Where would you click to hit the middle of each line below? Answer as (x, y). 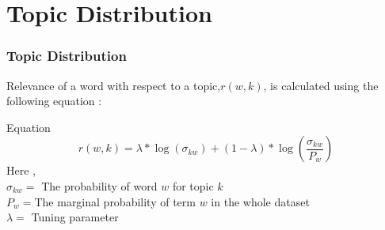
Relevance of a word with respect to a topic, (114, 85)
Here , (21, 170)
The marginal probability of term (115, 201)
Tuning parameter (75, 217)
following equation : (54, 101)
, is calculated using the (321, 85)
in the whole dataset (260, 201)
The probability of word (99, 185)
